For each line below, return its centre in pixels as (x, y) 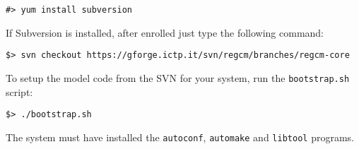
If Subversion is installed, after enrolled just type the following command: (165, 32)
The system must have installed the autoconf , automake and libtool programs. (180, 137)
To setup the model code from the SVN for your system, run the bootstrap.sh (178, 77)
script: (19, 91)
